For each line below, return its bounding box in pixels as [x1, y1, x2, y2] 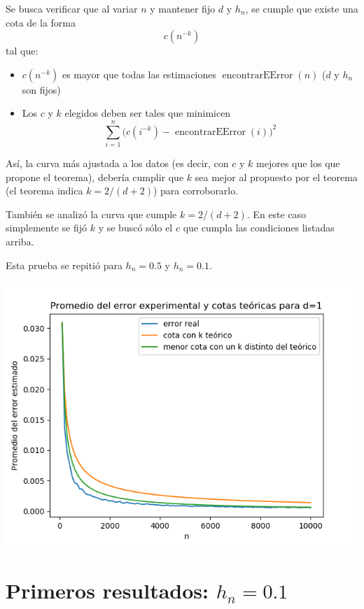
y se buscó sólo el [98, 220, 173, 235]
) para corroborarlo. [153, 183, 239, 198]
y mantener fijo [150, 1, 216, 15]
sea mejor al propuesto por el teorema [195, 169, 358, 184]
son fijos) [22, 82, 61, 96]
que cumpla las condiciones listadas [183, 220, 335, 235]
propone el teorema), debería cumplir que [6, 169, 184, 184]
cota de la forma [6, 15, 76, 29]
